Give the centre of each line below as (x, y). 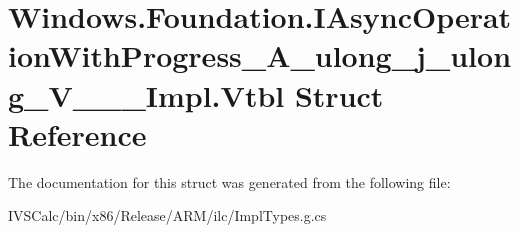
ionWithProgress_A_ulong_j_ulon (260, 55)
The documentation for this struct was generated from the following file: (229, 181)
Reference (77, 133)
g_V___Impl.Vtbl (146, 94)
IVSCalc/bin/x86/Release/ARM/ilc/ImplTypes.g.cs (167, 215)
